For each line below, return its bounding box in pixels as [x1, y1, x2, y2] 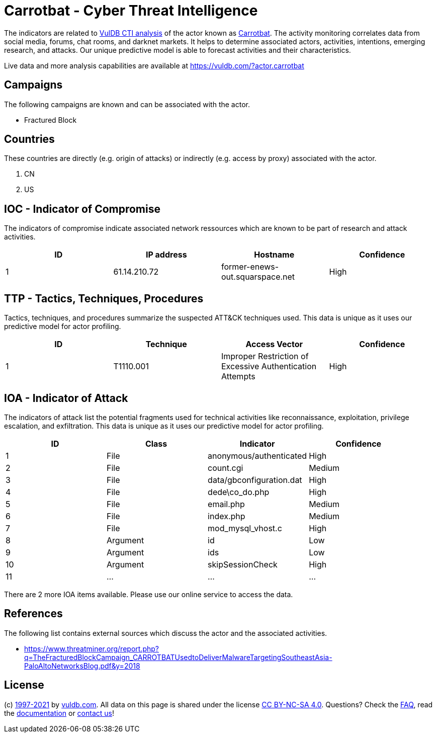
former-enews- [221, 262, 279, 272]
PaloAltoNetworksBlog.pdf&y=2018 [24, 661, 140, 670]
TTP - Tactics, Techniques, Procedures [4, 292, 204, 305]
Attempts [221, 371, 255, 382]
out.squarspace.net [221, 272, 295, 282]
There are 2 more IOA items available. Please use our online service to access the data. [4, 590, 293, 599]
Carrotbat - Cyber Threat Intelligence [4, 2, 258, 19]
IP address [145, 250, 187, 260]
